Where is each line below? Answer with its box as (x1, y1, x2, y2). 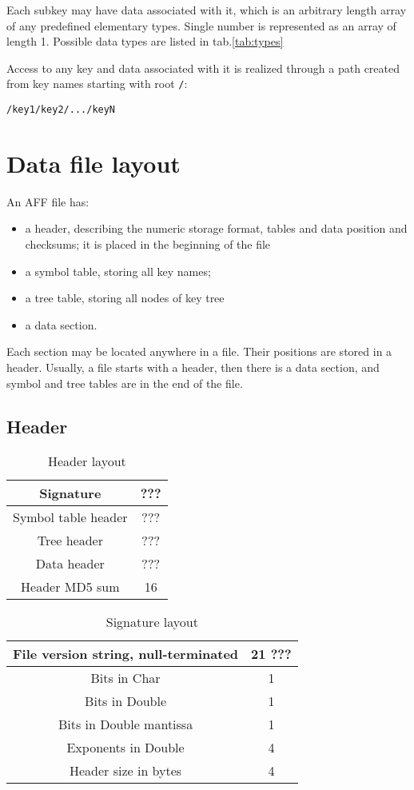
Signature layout (105, 612, 198, 632)
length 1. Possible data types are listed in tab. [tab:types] (6, 33, 284, 50)
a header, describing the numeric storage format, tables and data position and (25, 220, 408, 237)
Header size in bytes (69, 761, 182, 780)
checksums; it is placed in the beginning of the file (25, 236, 271, 252)
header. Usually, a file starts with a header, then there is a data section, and (6, 358, 380, 375)
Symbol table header (13, 508, 128, 527)
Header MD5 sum (21, 577, 120, 596)
